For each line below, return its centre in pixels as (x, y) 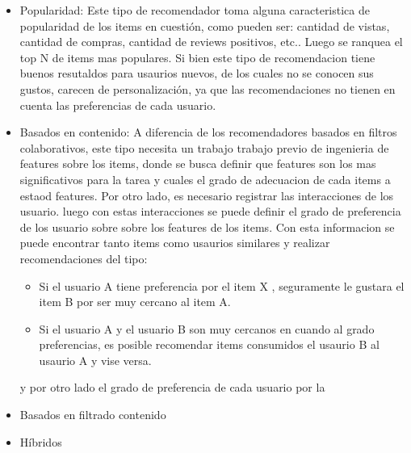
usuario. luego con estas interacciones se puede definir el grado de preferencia (210, 211)
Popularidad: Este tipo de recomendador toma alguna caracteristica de (195, 10)
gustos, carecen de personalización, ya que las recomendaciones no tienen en (208, 88)
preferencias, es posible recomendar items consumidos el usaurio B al (209, 344)
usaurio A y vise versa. (95, 360)
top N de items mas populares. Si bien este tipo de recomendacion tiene (197, 57)
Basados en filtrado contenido (93, 415)
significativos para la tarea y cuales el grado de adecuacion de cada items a (205, 179)
